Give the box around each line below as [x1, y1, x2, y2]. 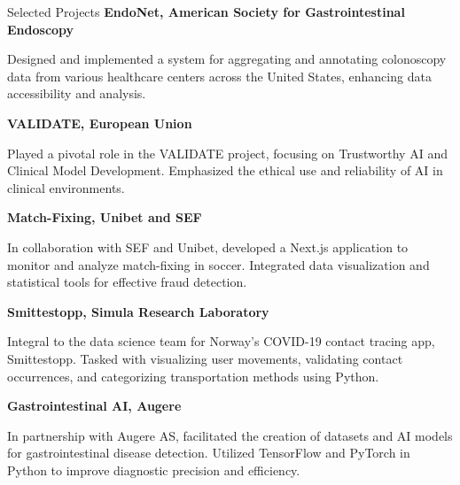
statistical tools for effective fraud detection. [7, 273, 247, 291]
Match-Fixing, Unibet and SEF [7, 208, 202, 227]
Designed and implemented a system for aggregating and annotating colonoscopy [7, 50, 447, 68]
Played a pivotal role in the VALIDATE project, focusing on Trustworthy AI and [7, 143, 448, 162]
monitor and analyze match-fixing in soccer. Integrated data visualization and [7, 255, 430, 273]
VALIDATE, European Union [7, 113, 192, 132]
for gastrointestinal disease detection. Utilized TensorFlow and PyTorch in [7, 443, 410, 462]
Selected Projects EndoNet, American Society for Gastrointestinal [7, 3, 405, 20]
